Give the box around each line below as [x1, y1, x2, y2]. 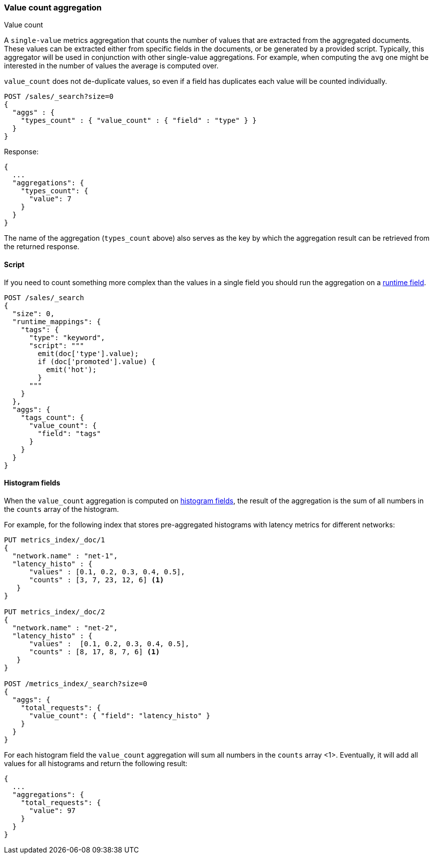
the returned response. [4, 242, 79, 251]
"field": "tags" [37, 429, 101, 437]
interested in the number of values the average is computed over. [4, 61, 219, 70]
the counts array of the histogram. [4, 504, 119, 513]
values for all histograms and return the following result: [4, 759, 188, 768]
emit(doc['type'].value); [37, 349, 139, 358]
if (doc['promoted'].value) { [37, 357, 156, 366]
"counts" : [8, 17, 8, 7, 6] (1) [29, 647, 160, 656]
